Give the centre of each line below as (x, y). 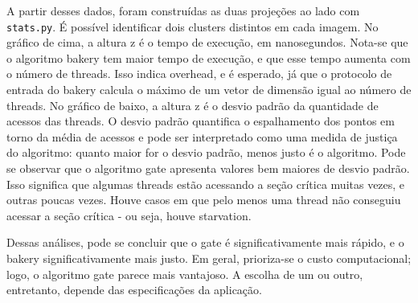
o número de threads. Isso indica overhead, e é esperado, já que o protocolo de (199, 74)
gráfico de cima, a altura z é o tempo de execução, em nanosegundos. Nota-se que (207, 42)
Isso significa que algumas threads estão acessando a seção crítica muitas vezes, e (206, 184)
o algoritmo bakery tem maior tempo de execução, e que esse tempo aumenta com (209, 57)
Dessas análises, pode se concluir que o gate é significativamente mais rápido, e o (205, 242)
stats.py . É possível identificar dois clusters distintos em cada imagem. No (193, 26)
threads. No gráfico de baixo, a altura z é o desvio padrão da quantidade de (193, 105)
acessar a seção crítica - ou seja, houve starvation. (129, 215)
